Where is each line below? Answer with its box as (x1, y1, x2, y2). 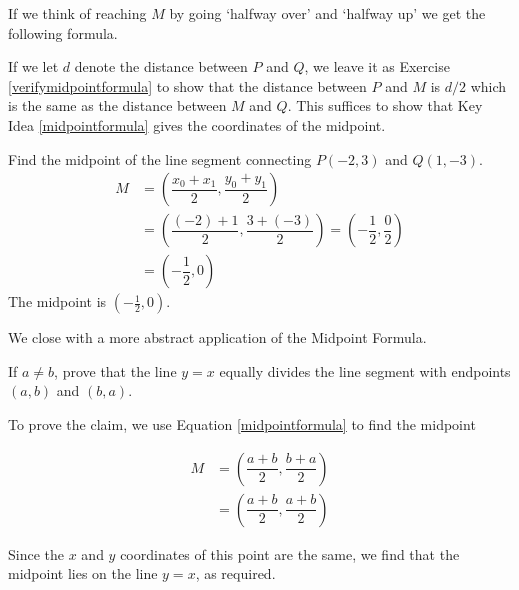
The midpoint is (8, 291, 107, 312)
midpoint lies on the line (8, 563, 158, 584)
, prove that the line (54, 360, 177, 381)
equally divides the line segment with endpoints (219, 360, 511, 381)
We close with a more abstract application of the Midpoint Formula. (8, 327, 427, 348)
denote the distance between (74, 56, 248, 77)
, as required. (195, 563, 276, 584)
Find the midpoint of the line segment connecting (8, 148, 312, 169)
